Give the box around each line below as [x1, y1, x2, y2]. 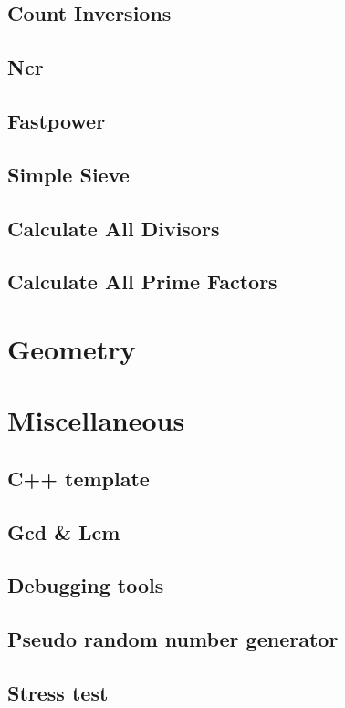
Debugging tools [7, 571, 164, 599]
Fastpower [7, 106, 106, 134]
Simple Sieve [7, 160, 130, 188]
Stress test [7, 678, 109, 706]
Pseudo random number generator [7, 625, 339, 653]
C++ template [7, 463, 150, 492]
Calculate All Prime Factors [7, 267, 277, 296]
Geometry [7, 329, 136, 367]
